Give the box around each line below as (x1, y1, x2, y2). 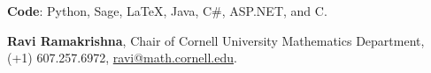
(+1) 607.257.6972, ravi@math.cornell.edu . (7, 48, 237, 67)
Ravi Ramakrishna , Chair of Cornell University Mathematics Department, (7, 31, 425, 49)
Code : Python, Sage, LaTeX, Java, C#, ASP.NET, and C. (7, 2, 327, 19)
